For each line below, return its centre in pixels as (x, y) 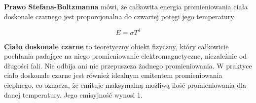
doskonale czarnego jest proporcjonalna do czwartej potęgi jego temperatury (119, 16)
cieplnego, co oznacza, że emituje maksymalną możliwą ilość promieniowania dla (125, 85)
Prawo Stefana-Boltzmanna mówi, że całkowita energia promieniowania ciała (126, 6)
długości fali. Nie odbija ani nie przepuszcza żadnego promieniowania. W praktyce (128, 65)
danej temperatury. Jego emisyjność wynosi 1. (73, 94)
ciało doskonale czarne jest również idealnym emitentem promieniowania (113, 75)
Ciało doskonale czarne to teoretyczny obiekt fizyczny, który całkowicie (116, 46)
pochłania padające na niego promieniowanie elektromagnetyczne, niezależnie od (126, 56)
